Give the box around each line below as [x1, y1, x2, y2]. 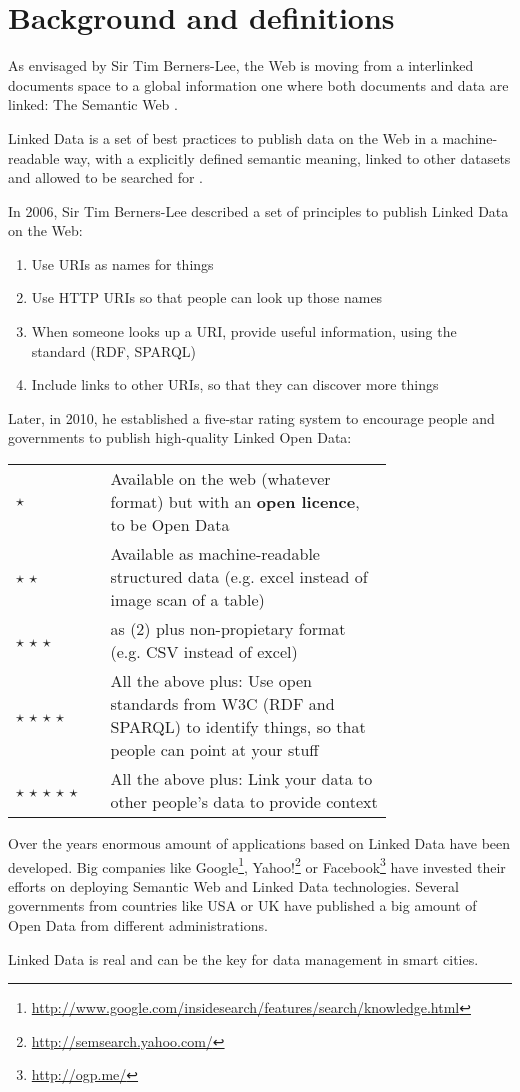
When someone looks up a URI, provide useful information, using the [31, 321, 457, 342]
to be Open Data [110, 513, 230, 537]
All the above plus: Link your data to [110, 767, 373, 791]
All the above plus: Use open [110, 669, 313, 693]
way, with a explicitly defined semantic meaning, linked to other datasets [64, 147, 511, 168]
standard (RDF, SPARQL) [31, 340, 197, 361]
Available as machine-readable [110, 542, 320, 566]
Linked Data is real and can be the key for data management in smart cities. [8, 948, 479, 969]
